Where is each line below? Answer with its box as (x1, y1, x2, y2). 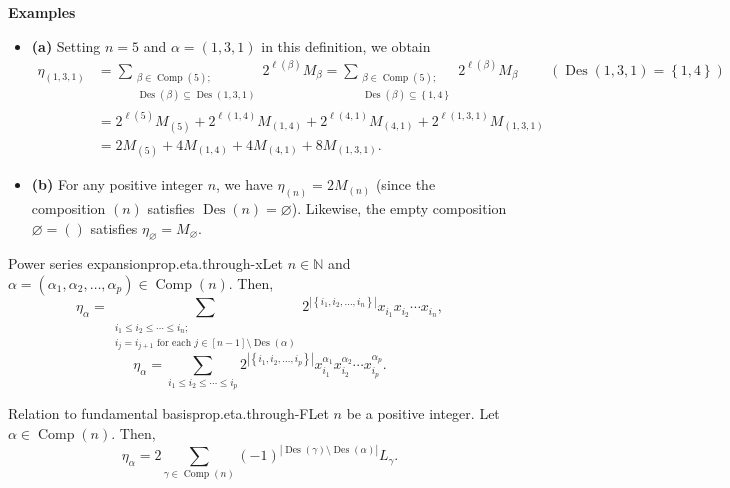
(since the (375, 174, 436, 195)
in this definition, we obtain (261, 35, 431, 56)
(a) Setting (31, 35, 101, 56)
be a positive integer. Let (346, 403, 500, 424)
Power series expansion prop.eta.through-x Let (8, 253, 283, 274)
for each (157, 337, 192, 348)
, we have (216, 174, 273, 195)
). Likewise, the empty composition (291, 198, 507, 219)
